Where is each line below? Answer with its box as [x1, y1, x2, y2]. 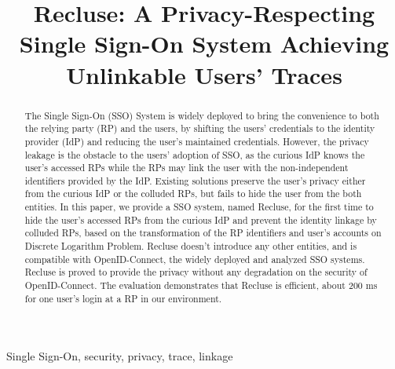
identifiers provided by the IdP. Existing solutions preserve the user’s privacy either [24, 174, 366, 187]
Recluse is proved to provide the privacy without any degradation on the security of [24, 265, 368, 279]
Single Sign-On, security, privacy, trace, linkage [6, 348, 233, 364]
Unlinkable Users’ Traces [66, 58, 342, 90]
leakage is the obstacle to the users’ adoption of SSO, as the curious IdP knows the [24, 148, 365, 161]
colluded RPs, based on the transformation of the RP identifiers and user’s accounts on [24, 226, 382, 239]
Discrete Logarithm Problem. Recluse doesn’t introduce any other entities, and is [24, 239, 357, 253]
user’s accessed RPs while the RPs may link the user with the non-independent [24, 161, 349, 174]
